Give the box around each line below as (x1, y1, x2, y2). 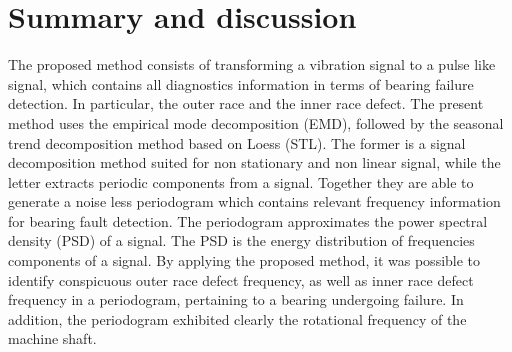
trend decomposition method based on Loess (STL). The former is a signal (8, 132, 466, 153)
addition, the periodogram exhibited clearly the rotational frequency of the (8, 308, 467, 329)
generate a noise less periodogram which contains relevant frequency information (8, 191, 501, 212)
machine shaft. (8, 328, 97, 349)
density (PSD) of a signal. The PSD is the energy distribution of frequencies (8, 230, 475, 251)
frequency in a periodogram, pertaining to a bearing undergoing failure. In (8, 289, 464, 310)
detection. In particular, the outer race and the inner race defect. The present (8, 93, 484, 114)
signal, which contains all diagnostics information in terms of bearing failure (8, 73, 474, 94)
